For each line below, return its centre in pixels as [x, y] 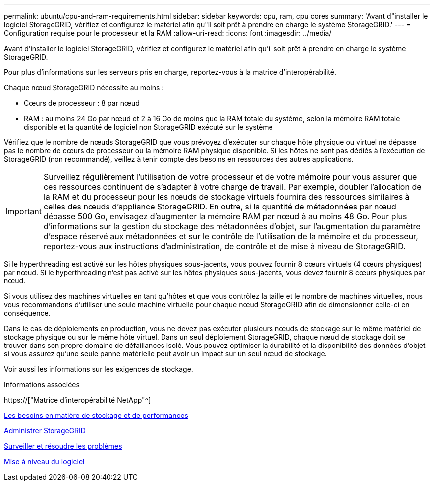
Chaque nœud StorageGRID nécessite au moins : [84, 88]
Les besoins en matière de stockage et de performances [96, 415]
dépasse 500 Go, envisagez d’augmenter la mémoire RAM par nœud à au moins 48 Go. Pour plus [225, 216]
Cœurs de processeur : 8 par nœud [82, 103]
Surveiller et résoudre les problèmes [63, 446]
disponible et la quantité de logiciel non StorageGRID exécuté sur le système [148, 127]
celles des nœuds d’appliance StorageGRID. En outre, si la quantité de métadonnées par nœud [220, 207]
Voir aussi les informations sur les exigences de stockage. [99, 369]
